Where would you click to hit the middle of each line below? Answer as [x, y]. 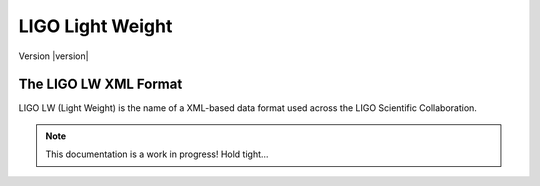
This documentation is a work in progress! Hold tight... [157, 154]
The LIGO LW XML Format [100, 84]
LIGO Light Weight [95, 26]
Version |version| [53, 56]
